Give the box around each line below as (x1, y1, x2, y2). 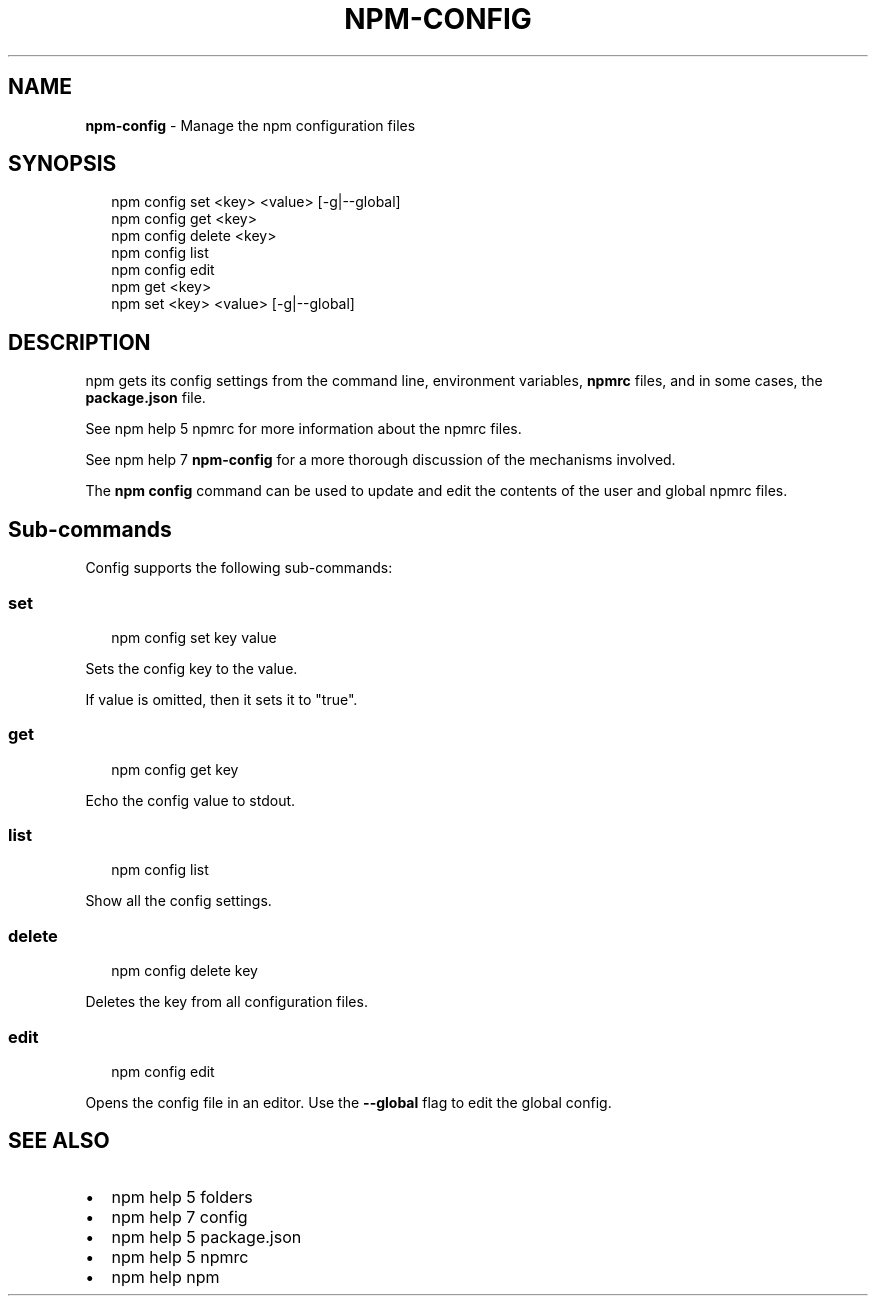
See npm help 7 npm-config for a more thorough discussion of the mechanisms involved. (85, 451, 676, 469)
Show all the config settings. (85, 892, 272, 910)
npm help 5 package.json (111, 1226, 302, 1247)
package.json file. (85, 389, 206, 407)
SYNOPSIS (8, 151, 117, 177)
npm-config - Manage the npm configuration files (85, 116, 416, 134)
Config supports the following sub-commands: (85, 559, 393, 577)
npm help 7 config (111, 1206, 248, 1227)
